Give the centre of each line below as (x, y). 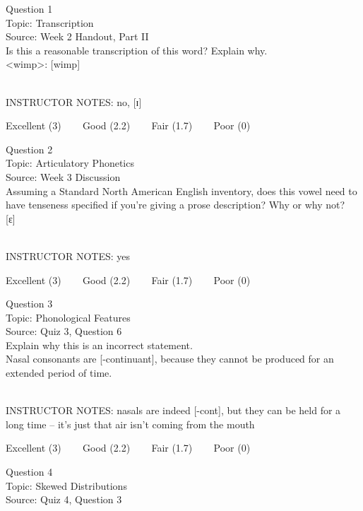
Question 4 (29, 472)
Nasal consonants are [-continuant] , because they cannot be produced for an (170, 359)
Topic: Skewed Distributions (66, 485)
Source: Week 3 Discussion (63, 176)
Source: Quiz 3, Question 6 (64, 331)
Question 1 (29, 8)
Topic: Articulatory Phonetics (70, 163)
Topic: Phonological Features (68, 317)
